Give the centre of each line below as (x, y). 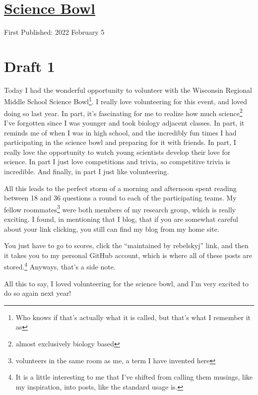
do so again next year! (38, 293)
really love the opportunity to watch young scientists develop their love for (117, 152)
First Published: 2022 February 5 (54, 32)
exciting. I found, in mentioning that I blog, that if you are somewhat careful (121, 219)
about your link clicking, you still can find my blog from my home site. (112, 229)
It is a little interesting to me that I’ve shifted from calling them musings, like (134, 377)
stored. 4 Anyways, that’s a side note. (60, 266)
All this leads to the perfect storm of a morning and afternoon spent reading (120, 188)
